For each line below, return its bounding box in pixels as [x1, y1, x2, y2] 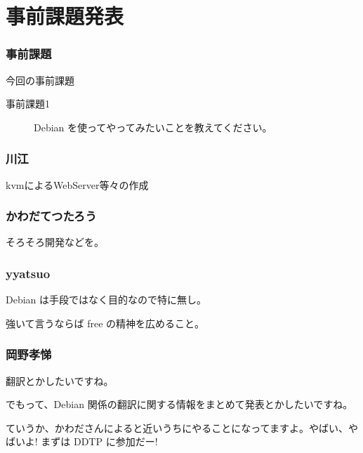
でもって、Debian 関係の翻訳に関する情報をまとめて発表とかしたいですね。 [6, 397, 353, 412]
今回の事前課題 [6, 72, 74, 87]
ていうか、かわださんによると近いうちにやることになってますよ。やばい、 [6, 420, 348, 435]
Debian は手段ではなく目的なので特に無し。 [6, 292, 207, 307]
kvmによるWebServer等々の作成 [6, 177, 149, 192]
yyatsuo [6, 264, 51, 282]
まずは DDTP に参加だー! [41, 434, 158, 449]
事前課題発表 [6, 1, 124, 30]
